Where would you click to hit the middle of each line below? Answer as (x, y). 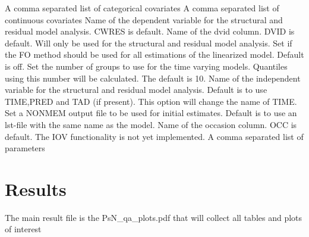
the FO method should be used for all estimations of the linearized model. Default (154, 54)
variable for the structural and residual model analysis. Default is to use (136, 90)
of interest (23, 229)
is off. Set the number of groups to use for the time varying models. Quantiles (146, 66)
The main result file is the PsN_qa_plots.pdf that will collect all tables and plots (154, 217)
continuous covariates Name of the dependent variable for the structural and (144, 19)
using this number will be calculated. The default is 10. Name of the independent (153, 78)
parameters (25, 148)
